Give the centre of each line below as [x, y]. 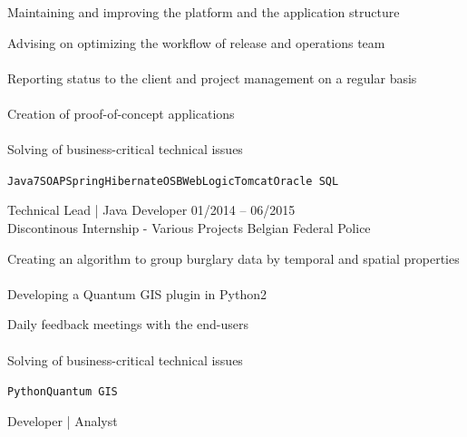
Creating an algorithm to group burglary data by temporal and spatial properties [233, 258]
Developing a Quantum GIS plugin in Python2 [137, 293]
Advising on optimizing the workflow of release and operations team [196, 42]
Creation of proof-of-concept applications [121, 113]
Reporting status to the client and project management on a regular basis [212, 78]
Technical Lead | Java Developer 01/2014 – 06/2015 [151, 210]
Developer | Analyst [63, 420]
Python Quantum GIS [63, 392]
